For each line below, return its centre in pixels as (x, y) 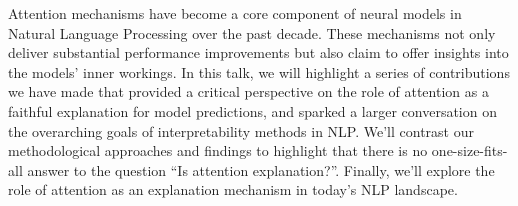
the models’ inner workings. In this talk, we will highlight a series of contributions (259, 71)
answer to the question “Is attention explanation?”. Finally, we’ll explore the (261, 169)
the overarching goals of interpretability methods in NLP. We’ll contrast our (241, 130)
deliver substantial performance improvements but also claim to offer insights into (258, 52)
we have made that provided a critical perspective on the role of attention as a (248, 91)
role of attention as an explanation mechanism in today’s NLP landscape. (233, 189)
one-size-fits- (469, 150)
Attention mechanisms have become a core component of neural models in (235, 13)
